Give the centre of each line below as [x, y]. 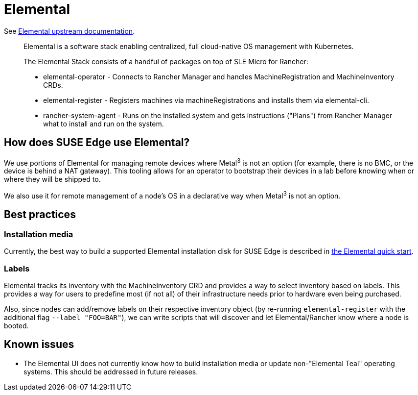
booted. [16, 325]
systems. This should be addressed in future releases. [111, 371]
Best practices [40, 215]
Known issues [39, 345]
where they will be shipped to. [52, 179]
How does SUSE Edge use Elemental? [97, 143]
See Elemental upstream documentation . [70, 31]
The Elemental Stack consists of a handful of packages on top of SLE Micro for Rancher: [166, 61]
